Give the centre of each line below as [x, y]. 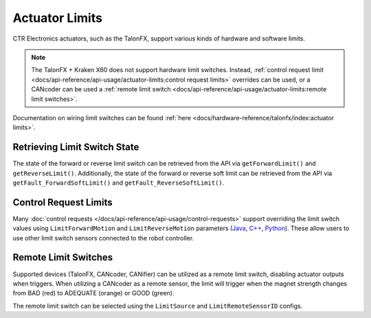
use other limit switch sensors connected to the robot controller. [103, 238]
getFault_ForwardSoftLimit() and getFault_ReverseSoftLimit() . [119, 183]
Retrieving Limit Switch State [76, 147]
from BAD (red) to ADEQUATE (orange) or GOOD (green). [93, 293]
